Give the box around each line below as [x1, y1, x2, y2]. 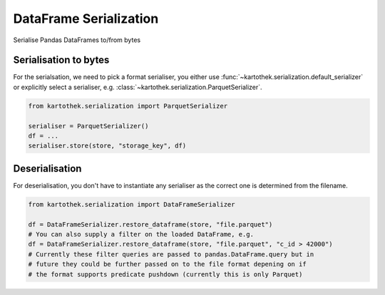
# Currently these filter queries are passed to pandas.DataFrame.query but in [28, 250, 314, 258]
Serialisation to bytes [13, 54, 110, 66]
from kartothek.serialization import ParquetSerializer [28, 102, 228, 110]
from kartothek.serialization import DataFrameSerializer [28, 200, 235, 208]
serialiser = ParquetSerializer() [28, 122, 149, 130]
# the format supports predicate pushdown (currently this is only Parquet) [28, 270, 303, 278]
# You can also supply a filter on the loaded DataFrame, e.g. [28, 230, 255, 239]
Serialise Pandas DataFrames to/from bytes [13, 36, 141, 44]
